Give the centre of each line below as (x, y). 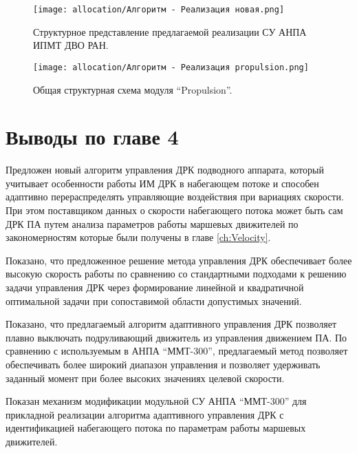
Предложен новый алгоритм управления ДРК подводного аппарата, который (165, 170)
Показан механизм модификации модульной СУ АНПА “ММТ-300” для (156, 401)
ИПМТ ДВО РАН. (71, 45)
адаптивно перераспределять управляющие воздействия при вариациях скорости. (175, 197)
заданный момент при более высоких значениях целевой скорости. (145, 378)
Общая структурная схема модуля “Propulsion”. (133, 89)
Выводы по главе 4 (92, 137)
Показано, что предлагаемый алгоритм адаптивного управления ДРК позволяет (171, 324)
